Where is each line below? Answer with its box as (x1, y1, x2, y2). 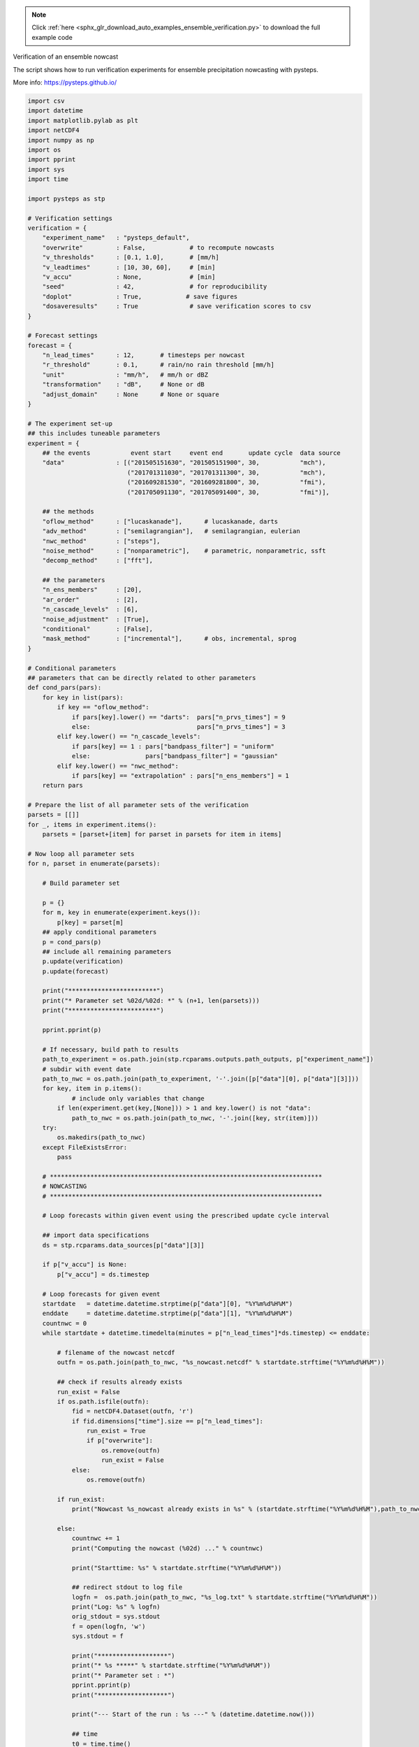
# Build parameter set (42, 879, 120, 887)
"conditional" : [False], (42, 625, 154, 633)
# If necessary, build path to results (42, 1045, 179, 1053)
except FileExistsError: (42, 1143, 128, 1151)
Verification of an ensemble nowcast (13, 52, 119, 61)
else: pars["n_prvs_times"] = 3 (71, 723, 286, 730)
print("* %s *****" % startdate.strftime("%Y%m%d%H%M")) (71, 1662, 271, 1669)
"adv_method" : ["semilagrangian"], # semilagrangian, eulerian (42, 528, 300, 535)
